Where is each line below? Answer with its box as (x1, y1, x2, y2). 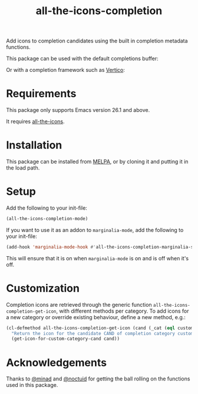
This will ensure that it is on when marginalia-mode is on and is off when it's (6, 254, 189, 261)
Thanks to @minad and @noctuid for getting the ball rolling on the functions (6, 375, 190, 382)
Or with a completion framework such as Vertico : (6, 67, 125, 74)
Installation (6, 138, 62, 152)
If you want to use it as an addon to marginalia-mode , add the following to (6, 226, 184, 233)
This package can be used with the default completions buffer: (6, 55, 159, 62)
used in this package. (6, 382, 58, 389)
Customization (6, 282, 80, 295)
